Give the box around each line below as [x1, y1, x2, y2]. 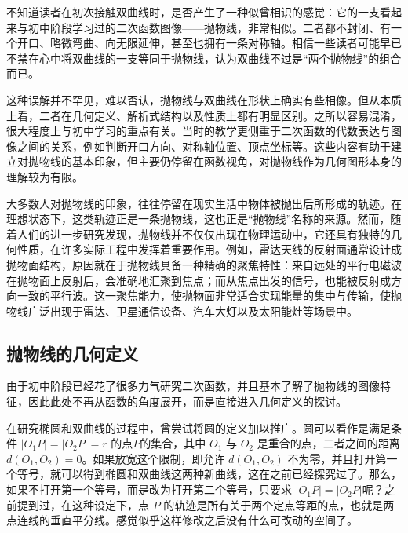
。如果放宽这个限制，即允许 [82, 450, 225, 466]
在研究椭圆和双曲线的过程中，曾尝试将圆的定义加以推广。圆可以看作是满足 [6, 419, 391, 436]
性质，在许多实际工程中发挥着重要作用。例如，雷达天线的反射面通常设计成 [16, 241, 402, 257]
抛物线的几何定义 [6, 341, 138, 365]
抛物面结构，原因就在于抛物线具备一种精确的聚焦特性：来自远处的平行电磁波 [6, 256, 402, 272]
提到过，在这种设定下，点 [16, 496, 149, 513]
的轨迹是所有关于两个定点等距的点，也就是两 [163, 496, 395, 513]
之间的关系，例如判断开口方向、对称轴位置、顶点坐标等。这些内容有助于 [16, 137, 391, 154]
